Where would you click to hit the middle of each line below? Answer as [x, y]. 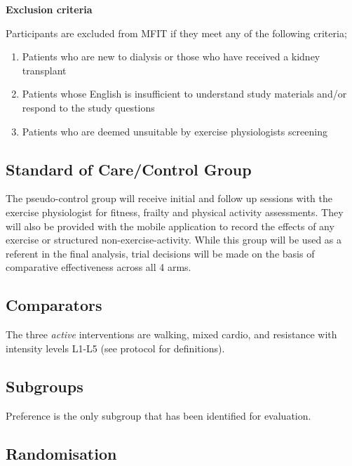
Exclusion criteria [49, 9]
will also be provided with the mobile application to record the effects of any [170, 226]
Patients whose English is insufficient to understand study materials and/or [184, 94]
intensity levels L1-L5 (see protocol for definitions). [115, 348]
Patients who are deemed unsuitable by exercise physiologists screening [175, 131]
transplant [44, 70]
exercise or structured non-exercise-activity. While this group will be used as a [174, 240]
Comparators [54, 305]
